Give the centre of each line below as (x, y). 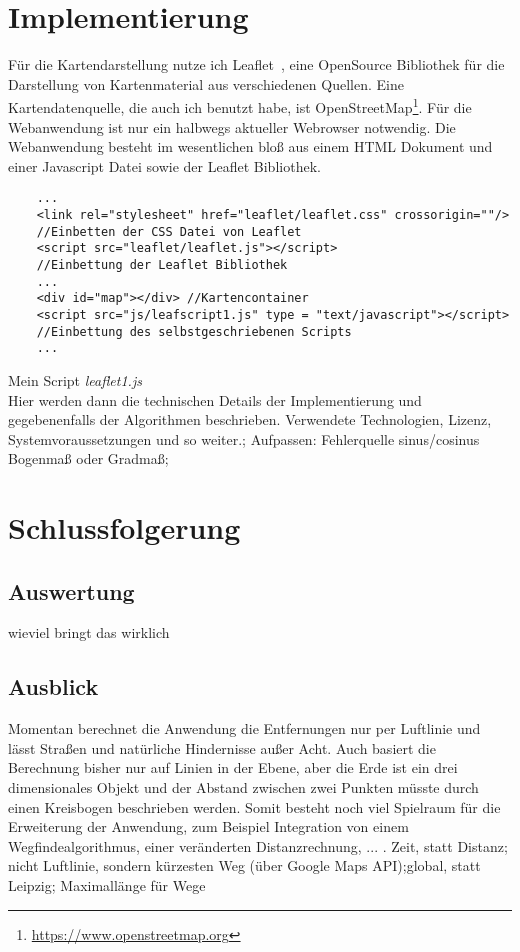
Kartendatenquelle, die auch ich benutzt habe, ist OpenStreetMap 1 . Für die (240, 105)
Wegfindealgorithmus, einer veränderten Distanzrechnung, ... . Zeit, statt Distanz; (258, 845)
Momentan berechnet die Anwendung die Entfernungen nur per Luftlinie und (244, 728)
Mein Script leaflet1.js (75, 379)
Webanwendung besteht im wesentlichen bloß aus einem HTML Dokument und (250, 146)
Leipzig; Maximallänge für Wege (107, 885)
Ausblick (53, 686)
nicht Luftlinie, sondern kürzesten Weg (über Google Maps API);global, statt (244, 865)
